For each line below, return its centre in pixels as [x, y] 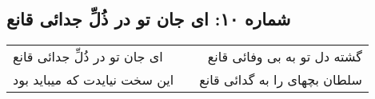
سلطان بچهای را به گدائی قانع [281, 80]
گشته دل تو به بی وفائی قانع [285, 57]
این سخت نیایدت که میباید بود [94, 80]
